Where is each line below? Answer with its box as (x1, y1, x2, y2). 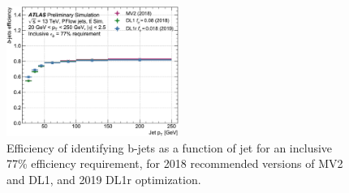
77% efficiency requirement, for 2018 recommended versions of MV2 (6, 155, 343, 172)
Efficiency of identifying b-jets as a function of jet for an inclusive (6, 139, 333, 156)
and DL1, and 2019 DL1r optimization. (6, 170, 201, 187)
